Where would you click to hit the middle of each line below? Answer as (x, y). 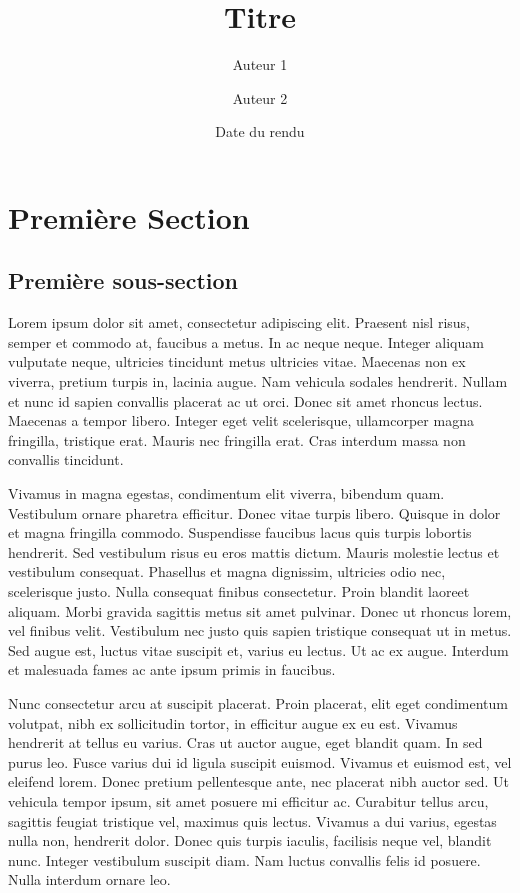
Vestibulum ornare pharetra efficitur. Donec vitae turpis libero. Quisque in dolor (254, 512)
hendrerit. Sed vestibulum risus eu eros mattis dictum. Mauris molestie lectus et (254, 551)
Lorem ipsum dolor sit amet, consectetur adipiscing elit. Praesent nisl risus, (239, 322)
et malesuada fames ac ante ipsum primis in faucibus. (172, 669)
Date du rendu (260, 131)
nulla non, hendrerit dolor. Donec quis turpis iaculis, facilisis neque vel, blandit (250, 840)
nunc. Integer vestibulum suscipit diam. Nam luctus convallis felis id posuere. (244, 859)
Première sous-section (123, 280)
